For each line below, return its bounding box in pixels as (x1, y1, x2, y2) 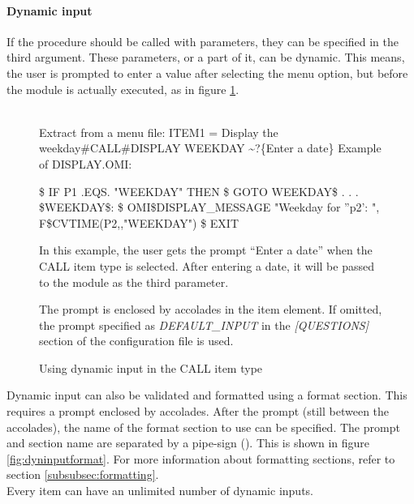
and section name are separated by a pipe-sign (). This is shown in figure (6, 434, 370, 451)
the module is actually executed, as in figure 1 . (6, 80, 239, 97)
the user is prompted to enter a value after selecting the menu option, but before (6, 64, 408, 81)
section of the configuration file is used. (39, 332, 234, 349)
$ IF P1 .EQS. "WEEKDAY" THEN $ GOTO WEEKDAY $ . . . (39, 182, 359, 199)
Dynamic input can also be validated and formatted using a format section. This (6, 387, 408, 404)
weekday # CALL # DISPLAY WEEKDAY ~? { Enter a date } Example (39, 139, 382, 156)
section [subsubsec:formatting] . (6, 466, 159, 483)
